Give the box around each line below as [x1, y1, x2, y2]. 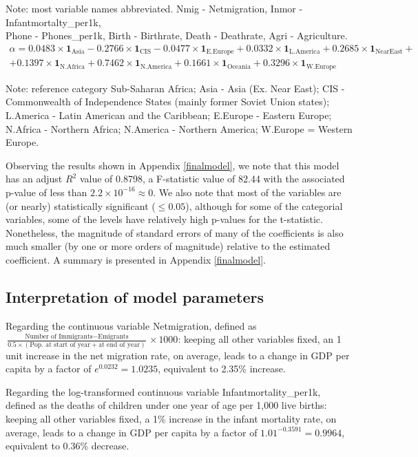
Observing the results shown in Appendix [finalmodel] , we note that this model [6, 158, 339, 172]
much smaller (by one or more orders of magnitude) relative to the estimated [6, 239, 331, 253]
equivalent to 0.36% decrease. [6, 438, 129, 453]
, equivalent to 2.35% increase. [158, 361, 286, 376]
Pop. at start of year [30, 341, 91, 348]
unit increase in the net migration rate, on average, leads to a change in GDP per [6, 348, 350, 362]
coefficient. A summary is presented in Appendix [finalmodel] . [6, 252, 266, 266]
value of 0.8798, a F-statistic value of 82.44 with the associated [79, 171, 345, 186]
